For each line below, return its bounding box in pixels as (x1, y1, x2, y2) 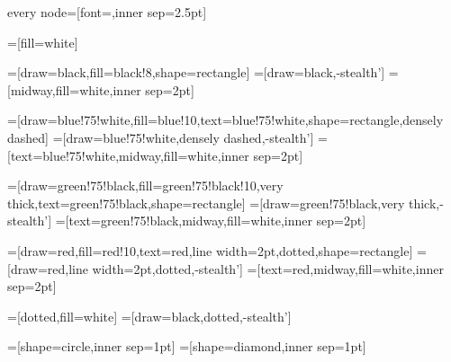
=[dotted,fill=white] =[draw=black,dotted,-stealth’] (7, 306, 292, 325)
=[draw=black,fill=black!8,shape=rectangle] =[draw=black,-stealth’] (7, 63, 385, 82)
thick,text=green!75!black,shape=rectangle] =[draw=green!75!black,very (7, 193, 405, 212)
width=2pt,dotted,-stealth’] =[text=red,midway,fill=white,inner (92, 259, 444, 278)
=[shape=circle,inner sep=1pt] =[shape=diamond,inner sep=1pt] (7, 337, 366, 356)
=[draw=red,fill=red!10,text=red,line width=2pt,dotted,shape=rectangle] (7, 241, 413, 260)
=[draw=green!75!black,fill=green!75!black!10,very (7, 176, 284, 195)
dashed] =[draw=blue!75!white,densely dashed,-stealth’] (7, 128, 314, 146)
